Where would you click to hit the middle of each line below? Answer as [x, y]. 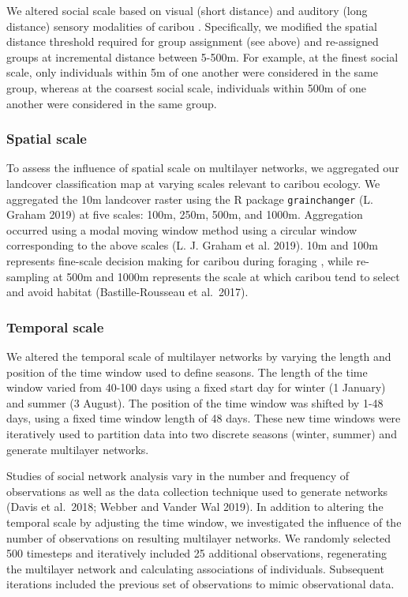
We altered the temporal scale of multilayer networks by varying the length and [199, 356]
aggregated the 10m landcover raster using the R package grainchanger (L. [190, 199]
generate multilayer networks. [78, 449]
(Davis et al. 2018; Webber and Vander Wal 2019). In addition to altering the [195, 507]
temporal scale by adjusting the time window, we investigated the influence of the [204, 522]
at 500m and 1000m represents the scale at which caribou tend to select [226, 276]
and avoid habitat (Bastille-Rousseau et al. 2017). [127, 292]
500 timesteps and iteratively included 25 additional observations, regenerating [197, 553]
